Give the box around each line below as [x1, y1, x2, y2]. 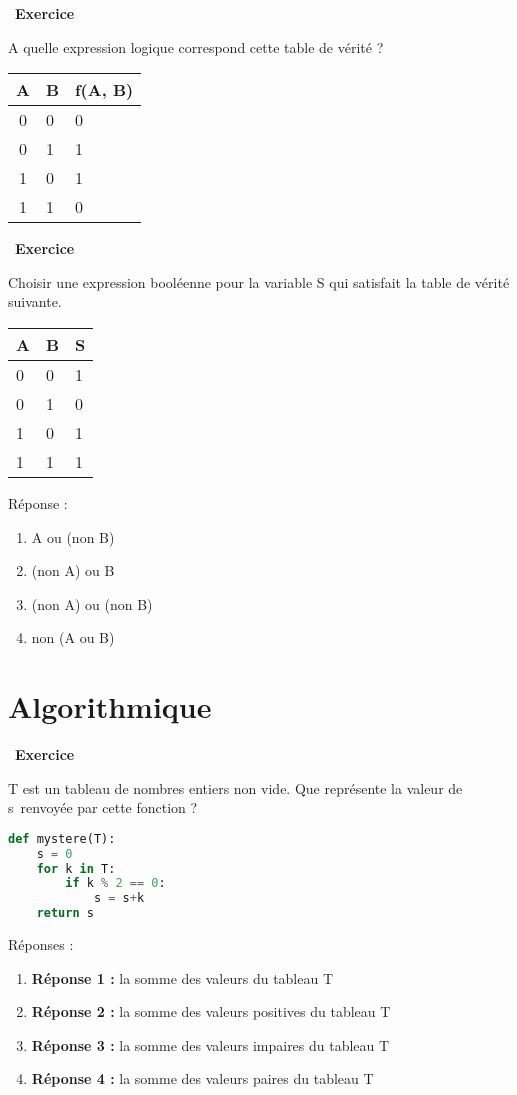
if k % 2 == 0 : [65, 876, 166, 891]
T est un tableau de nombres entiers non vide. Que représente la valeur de [8, 777, 463, 798]
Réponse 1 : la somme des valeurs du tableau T [31, 967, 334, 988]
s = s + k [93, 891, 145, 906]
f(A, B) [75, 78, 134, 102]
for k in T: [36, 861, 116, 876]
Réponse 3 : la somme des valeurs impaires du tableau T [31, 1034, 390, 1055]
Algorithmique [8, 686, 212, 727]
